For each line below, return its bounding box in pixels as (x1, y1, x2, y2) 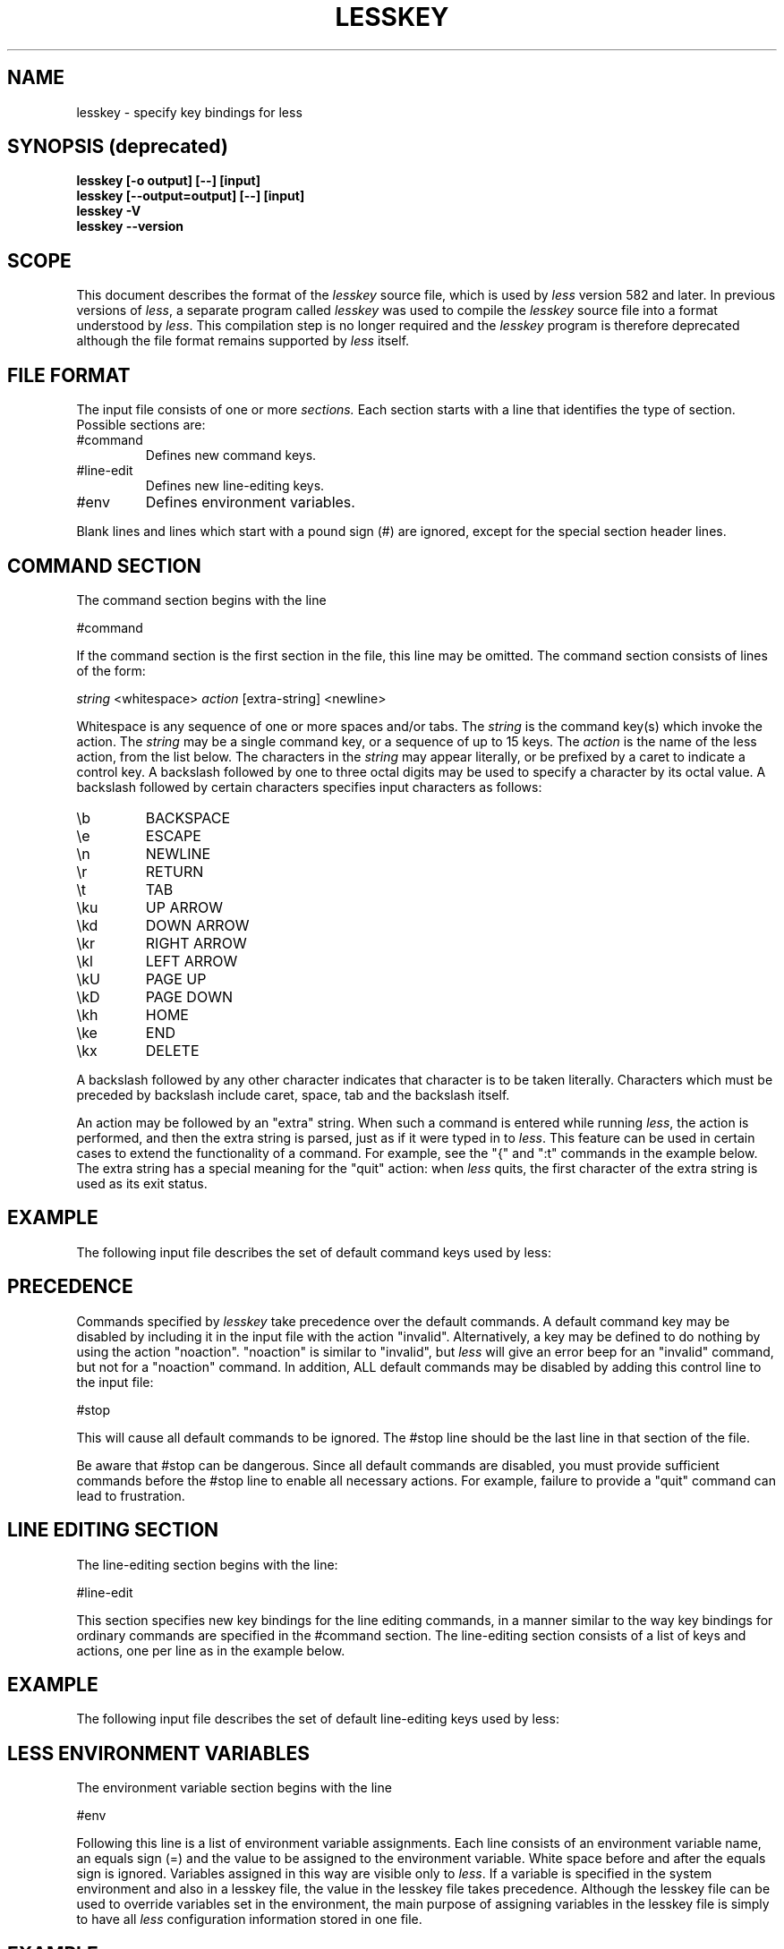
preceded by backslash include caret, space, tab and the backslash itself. (76, 1086, 510, 1102)
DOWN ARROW (145, 915, 250, 934)
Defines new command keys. (145, 447, 317, 464)
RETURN (145, 862, 204, 881)
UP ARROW (145, 898, 224, 916)
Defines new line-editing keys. (145, 478, 325, 494)
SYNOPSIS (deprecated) (7, 135, 228, 158)
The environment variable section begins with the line (76, 1780, 392, 1796)
